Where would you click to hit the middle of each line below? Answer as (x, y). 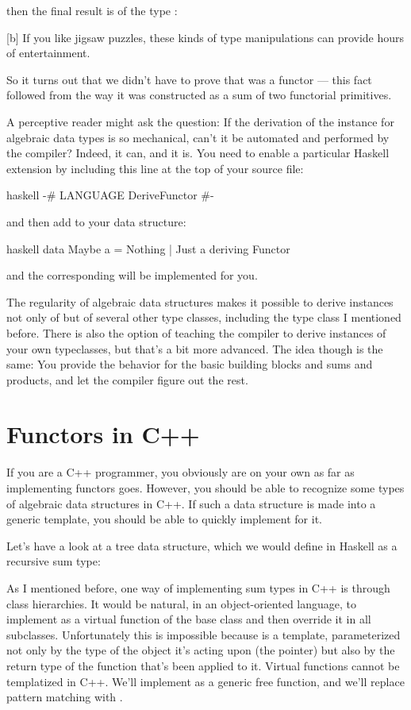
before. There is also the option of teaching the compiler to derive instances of (196, 332)
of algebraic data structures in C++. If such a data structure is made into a (191, 503)
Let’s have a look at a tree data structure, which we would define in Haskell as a (202, 545)
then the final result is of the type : (92, 10)
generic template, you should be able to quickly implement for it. (164, 519)
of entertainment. (48, 53)
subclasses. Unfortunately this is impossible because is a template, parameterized (204, 634)
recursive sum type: (54, 561)
